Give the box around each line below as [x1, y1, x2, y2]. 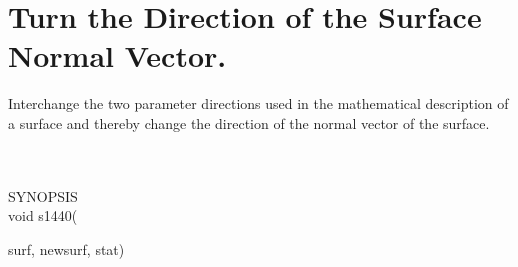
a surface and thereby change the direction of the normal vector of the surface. [8, 112, 490, 133]
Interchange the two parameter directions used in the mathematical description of [8, 93, 509, 114]
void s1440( [8, 205, 78, 226]
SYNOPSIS [8, 185, 78, 206]
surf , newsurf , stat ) [8, 238, 125, 259]
